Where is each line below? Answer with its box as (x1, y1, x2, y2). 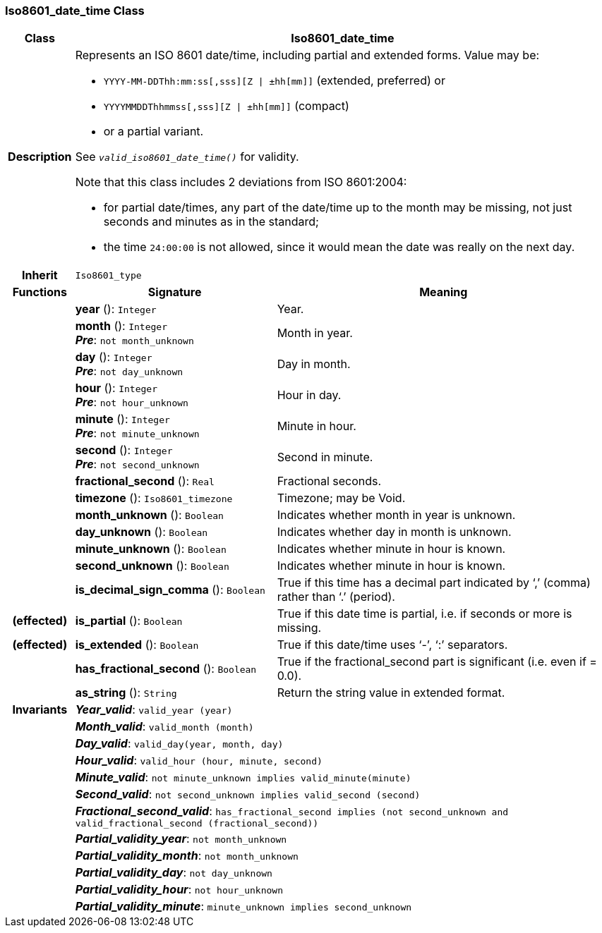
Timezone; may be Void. (277, 491, 406, 506)
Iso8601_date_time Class (5, 4, 145, 18)
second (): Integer (75, 443, 173, 458)
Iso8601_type (75, 269, 142, 281)
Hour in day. (277, 388, 342, 403)
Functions (12, 285, 67, 300)
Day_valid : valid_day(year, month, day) (75, 736, 284, 751)
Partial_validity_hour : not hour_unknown (75, 882, 283, 897)
